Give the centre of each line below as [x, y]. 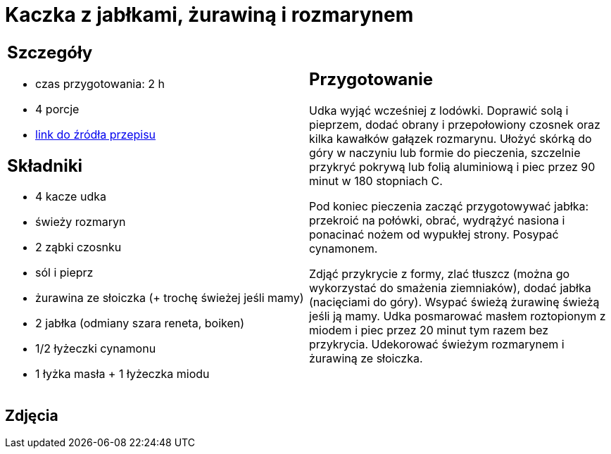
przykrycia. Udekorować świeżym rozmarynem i [437, 345]
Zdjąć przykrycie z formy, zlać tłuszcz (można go [440, 274]
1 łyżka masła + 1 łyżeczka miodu [122, 374]
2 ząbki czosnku [78, 247]
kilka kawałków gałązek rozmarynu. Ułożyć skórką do [451, 139]
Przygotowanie [371, 80]
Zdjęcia [32, 415]
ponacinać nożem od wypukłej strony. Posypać [434, 235]
